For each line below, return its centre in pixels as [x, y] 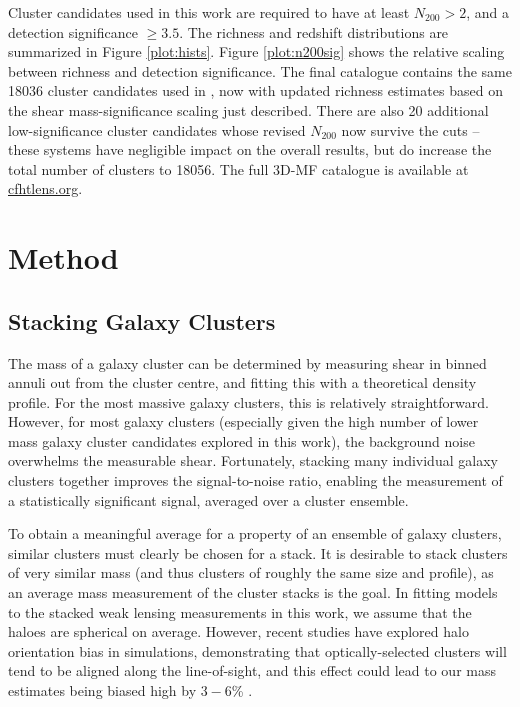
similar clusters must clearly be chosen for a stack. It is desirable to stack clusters [258, 552]
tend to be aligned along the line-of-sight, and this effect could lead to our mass [252, 670]
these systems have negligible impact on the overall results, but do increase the [250, 149]
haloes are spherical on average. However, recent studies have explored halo [238, 631]
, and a [487, 12]
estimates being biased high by [102, 690]
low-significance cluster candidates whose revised [157, 129]
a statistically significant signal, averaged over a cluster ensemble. [208, 499]
